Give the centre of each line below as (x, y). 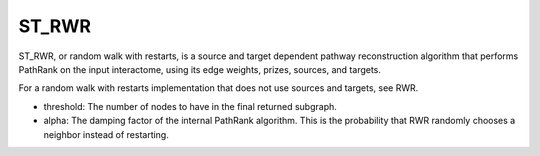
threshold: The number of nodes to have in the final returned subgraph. (190, 106)
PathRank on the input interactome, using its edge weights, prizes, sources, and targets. (200, 69)
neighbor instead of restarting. (106, 134)
